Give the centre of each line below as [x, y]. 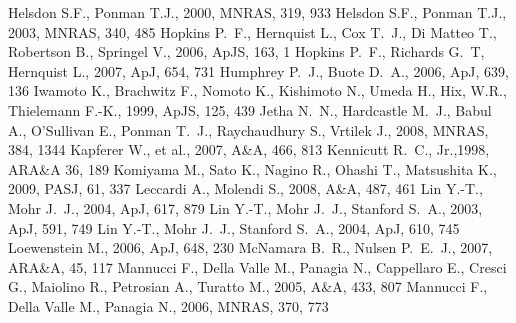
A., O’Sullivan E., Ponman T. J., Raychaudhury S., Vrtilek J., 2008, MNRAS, [248, 129]
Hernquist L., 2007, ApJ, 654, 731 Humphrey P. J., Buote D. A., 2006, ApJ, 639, [258, 70]
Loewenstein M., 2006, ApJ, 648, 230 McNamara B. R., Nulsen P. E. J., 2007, [250, 247]
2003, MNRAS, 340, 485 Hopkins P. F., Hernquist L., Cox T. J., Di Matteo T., [252, 31]
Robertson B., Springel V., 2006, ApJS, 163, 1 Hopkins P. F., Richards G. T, [246, 51]
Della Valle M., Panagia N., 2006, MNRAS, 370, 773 [168, 305]
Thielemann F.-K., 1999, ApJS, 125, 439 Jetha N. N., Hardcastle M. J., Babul [250, 109]
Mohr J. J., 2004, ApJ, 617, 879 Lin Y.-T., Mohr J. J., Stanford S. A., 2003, [245, 207]
